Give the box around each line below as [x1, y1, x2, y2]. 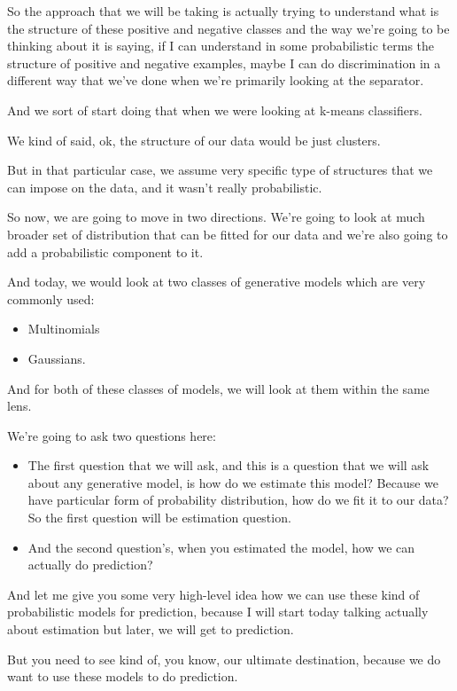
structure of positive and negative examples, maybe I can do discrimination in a [7, 53, 441, 72]
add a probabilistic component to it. [7, 242, 204, 261]
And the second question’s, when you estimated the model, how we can [27, 538, 415, 556]
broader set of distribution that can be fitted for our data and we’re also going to [7, 224, 448, 243]
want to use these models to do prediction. [7, 667, 238, 686]
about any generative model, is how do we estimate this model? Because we [27, 473, 439, 491]
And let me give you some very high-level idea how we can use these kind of [7, 585, 420, 603]
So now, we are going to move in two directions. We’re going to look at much [7, 208, 425, 226]
